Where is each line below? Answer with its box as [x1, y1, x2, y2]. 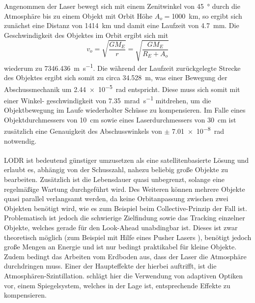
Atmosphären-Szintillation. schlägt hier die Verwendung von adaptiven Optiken [4, 271, 243, 281]
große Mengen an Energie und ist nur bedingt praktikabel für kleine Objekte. [4, 242, 237, 252]
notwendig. [4, 135, 37, 146]
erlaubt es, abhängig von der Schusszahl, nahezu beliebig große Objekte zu [4, 164, 228, 175]
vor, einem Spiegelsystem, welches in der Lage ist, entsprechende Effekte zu [4, 280, 230, 290]
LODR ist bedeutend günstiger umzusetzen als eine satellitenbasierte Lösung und [4, 154, 249, 165]
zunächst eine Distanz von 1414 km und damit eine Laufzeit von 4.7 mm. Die [4, 20, 239, 30]
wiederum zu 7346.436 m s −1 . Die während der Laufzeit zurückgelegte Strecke [4, 61, 241, 73]
